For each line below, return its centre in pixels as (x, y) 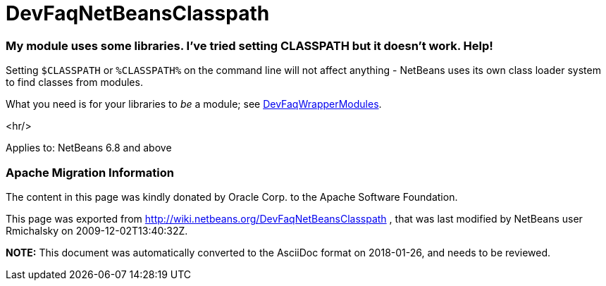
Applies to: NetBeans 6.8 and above (89, 148)
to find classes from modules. (74, 82)
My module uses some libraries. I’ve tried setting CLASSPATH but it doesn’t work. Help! (249, 45)
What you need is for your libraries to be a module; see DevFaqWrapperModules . (194, 104)
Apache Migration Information (90, 172)
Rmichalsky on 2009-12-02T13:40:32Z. (97, 230)
